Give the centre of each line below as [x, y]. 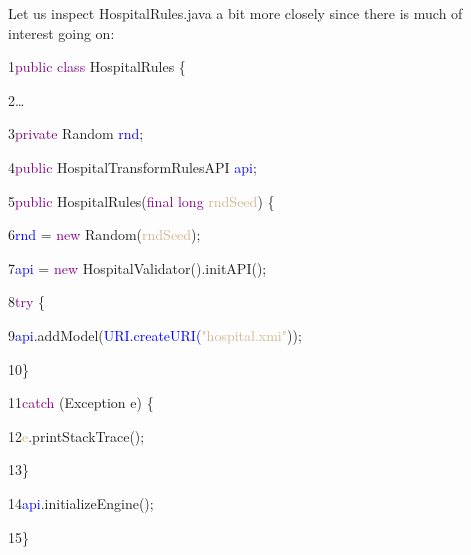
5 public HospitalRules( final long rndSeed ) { [141, 200]
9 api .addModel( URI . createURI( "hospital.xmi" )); [155, 334]
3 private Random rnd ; [76, 133]
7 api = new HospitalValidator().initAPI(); [137, 267]
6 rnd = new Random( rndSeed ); [104, 234]
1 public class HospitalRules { [97, 66]
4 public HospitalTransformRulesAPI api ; [132, 166]
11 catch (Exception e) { [81, 402]
